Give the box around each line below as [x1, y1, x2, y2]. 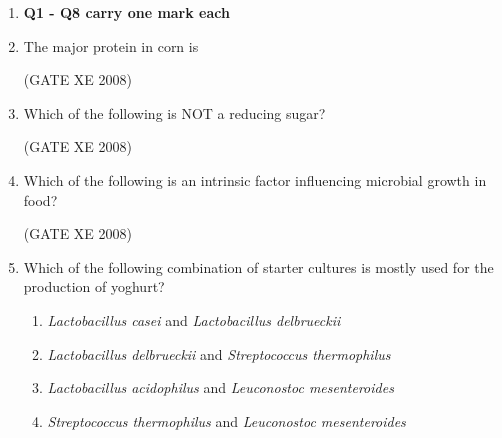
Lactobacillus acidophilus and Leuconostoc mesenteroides [47, 377, 394, 398]
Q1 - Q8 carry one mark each [23, 2, 230, 22]
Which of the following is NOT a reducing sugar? [23, 102, 326, 123]
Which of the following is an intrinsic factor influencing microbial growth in [23, 169, 487, 190]
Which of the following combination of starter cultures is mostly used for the [23, 256, 494, 277]
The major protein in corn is [23, 35, 199, 56]
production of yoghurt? [23, 276, 165, 297]
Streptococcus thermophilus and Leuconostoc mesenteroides [47, 410, 406, 431]
